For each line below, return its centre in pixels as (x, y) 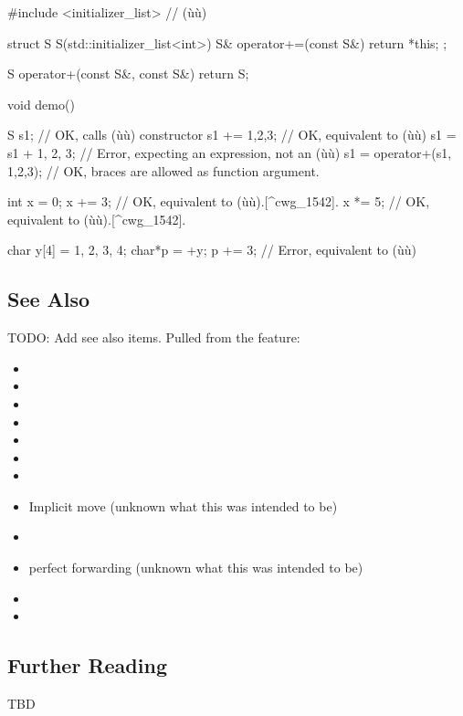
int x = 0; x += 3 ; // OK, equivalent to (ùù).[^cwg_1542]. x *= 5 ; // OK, (219, 201)
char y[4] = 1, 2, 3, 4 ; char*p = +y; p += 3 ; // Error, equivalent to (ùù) (212, 250)
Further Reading (87, 665)
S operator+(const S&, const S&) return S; (128, 74)
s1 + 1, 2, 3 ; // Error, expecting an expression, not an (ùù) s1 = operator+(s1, (230, 152)
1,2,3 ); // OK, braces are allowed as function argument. (163, 170)
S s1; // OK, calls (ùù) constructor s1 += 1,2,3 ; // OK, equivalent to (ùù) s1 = (232, 135)
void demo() (41, 104)
